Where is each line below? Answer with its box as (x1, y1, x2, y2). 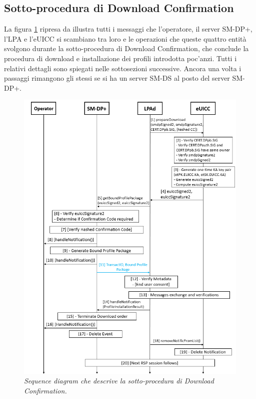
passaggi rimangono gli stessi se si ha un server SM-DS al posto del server (4, 73, 230, 83)
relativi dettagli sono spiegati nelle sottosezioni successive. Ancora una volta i (4, 63, 241, 73)
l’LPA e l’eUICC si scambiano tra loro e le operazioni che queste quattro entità (4, 33, 246, 44)
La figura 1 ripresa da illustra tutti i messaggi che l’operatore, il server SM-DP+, (4, 24, 252, 34)
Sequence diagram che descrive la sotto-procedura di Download (24, 375, 214, 386)
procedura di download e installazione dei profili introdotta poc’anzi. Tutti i (4, 53, 237, 63)
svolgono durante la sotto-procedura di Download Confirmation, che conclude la (4, 43, 249, 54)
